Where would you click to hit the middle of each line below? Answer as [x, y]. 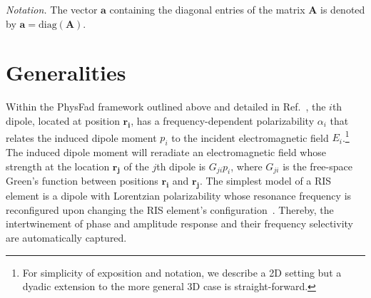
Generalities [66, 72]
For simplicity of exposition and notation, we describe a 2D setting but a [182, 272]
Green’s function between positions [82, 181]
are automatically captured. [66, 237]
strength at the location [58, 166]
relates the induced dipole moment [81, 137]
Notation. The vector [52, 9]
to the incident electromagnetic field [250, 137]
